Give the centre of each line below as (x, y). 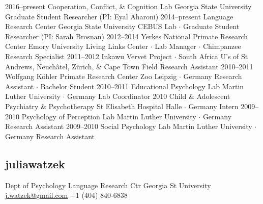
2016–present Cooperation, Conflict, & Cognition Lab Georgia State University (128, 6)
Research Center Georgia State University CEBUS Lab (91, 26)
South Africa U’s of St (213, 56)
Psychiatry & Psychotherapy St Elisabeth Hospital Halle (94, 106)
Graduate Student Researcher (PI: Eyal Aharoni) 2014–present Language (119, 16)
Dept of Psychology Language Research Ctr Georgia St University (108, 185)
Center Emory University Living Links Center (77, 46)
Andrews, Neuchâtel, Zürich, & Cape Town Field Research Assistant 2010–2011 (129, 66)
